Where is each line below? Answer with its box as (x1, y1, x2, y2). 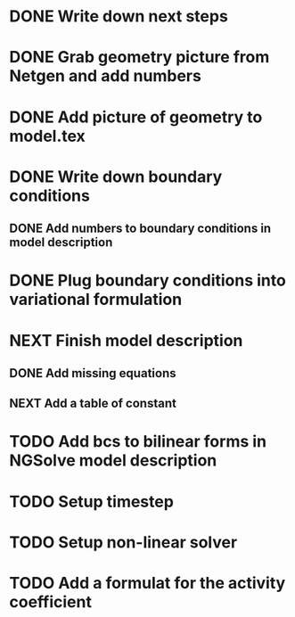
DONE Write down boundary (9, 167, 223, 186)
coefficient (9, 592, 92, 613)
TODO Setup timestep (9, 491, 174, 512)
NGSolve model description (9, 450, 217, 471)
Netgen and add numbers (9, 66, 202, 86)
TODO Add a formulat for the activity (9, 573, 286, 594)
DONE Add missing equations (9, 366, 176, 381)
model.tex (9, 126, 86, 146)
